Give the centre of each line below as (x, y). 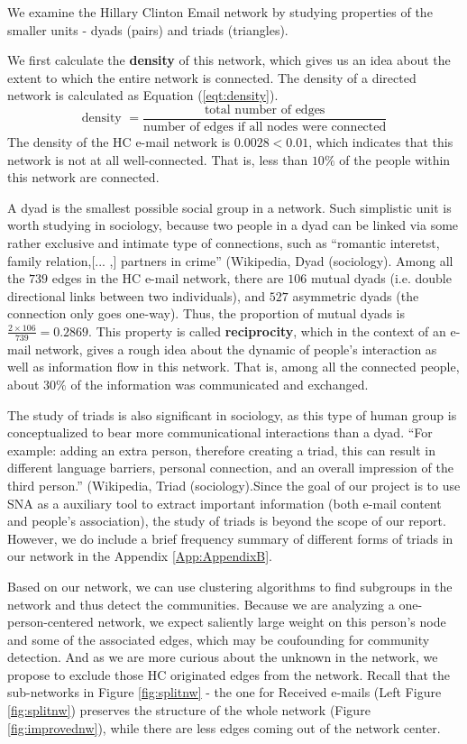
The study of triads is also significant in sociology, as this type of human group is (232, 414)
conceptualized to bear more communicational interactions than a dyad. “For (220, 432)
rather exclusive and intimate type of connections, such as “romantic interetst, (224, 243)
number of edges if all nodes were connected (265, 128)
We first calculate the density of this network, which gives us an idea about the (229, 60)
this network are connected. (83, 177)
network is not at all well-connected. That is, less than (158, 159)
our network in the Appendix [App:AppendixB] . (140, 556)
